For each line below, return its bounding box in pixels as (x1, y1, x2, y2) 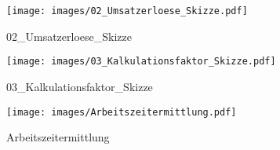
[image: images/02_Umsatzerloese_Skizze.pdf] (6, 5, 248, 16)
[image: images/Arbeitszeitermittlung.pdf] (6, 106, 237, 118)
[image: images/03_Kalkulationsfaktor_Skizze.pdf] (6, 56, 276, 68)
